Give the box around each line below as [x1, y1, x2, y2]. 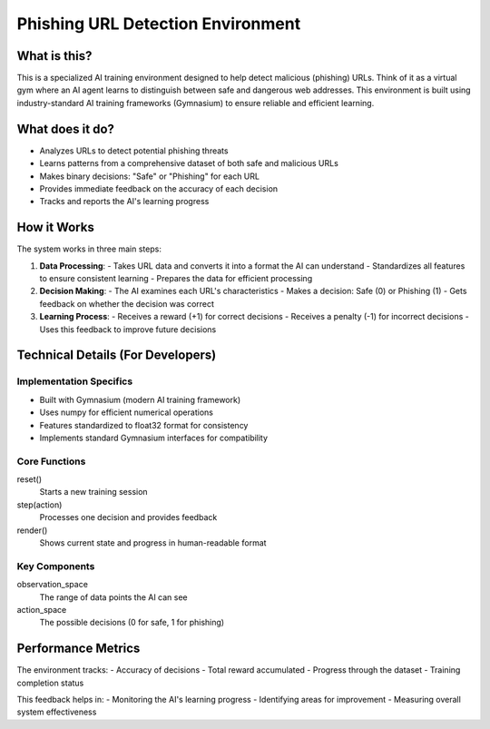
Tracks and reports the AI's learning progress [39, 196, 210, 207]
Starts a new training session [39, 487, 149, 497]
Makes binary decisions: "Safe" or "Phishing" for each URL [39, 171, 260, 182]
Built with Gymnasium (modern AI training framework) [39, 394, 241, 405]
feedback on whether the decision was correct [39, 298, 215, 309]
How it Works [16, 220, 94, 235]
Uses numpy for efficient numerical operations [39, 407, 213, 418]
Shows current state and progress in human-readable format [39, 537, 267, 548]
